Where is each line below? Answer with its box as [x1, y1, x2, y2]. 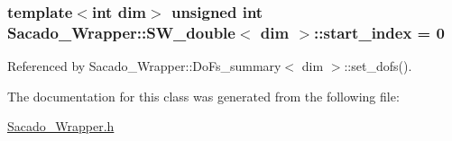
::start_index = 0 [314, 21, 445, 43]
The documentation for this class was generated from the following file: [7, 86, 400, 105]
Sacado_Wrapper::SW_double [7, 21, 235, 43]
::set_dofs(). [344, 57, 412, 75]
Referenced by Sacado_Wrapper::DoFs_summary [7, 57, 281, 75]
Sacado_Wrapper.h [7, 117, 115, 136]
